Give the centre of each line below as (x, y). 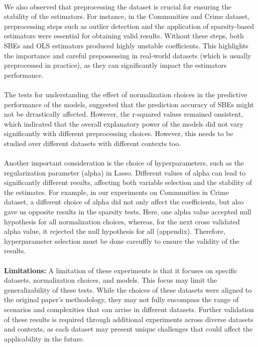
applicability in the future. (44, 338)
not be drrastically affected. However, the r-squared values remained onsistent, (124, 114)
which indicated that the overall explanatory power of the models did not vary (124, 123)
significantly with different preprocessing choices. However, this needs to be (119, 133)
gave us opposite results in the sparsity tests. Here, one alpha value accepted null (128, 212)
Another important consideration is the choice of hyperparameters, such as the (124, 163)
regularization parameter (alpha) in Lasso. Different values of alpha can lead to (125, 172)
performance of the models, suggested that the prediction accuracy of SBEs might (129, 104)
